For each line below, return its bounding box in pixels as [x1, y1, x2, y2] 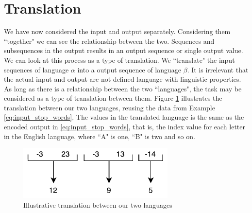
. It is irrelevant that [187, 64, 249, 74]
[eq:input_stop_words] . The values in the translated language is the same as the [4, 112, 244, 122]
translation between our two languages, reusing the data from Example [4, 102, 215, 112]
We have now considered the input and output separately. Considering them [4, 26, 231, 36]
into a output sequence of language [77, 64, 182, 74]
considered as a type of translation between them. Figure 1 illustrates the [4, 93, 222, 103]
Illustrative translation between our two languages [23, 199, 172, 210]
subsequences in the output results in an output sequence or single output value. [4, 45, 243, 55]
